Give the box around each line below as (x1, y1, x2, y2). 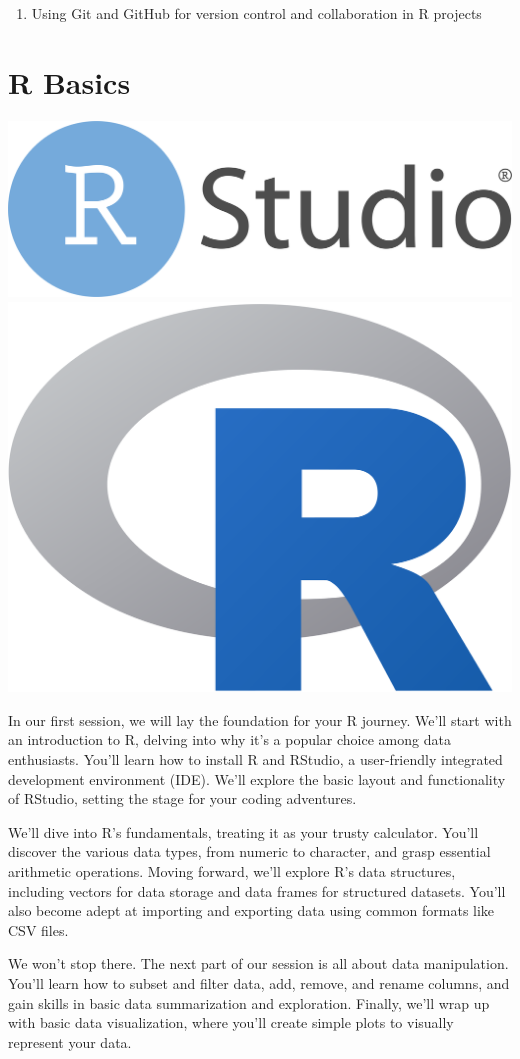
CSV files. (8, 919, 69, 940)
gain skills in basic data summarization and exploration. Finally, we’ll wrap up (8, 992, 490, 1013)
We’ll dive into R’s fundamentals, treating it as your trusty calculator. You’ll (8, 821, 479, 842)
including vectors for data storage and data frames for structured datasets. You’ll (8, 880, 506, 901)
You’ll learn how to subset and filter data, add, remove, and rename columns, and (8, 973, 510, 994)
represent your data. (8, 1031, 132, 1052)
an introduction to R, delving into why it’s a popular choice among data (8, 729, 451, 750)
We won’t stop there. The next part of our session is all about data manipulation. (8, 953, 509, 974)
